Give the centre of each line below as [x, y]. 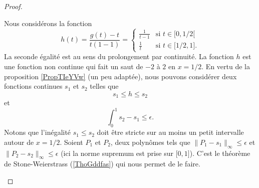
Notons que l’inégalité [38, 132]
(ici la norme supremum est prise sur [117, 153]
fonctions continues [33, 86]
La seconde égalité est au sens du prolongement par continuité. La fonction [119, 56]
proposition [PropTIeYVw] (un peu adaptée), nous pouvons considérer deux [120, 76]
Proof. [13, 6]
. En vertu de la [226, 66]
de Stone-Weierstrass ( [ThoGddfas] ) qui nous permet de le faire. [102, 164]
